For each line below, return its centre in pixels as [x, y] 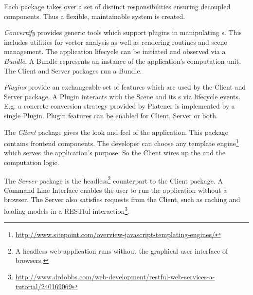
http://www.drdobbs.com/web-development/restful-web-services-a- [115, 277]
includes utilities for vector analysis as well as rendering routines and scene [116, 42]
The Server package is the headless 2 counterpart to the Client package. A [113, 180]
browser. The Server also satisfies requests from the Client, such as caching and [122, 199]
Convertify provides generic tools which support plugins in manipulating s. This [123, 32]
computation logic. [32, 162]
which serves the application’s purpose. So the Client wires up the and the [115, 153]
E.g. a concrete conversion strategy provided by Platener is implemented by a [119, 106]
